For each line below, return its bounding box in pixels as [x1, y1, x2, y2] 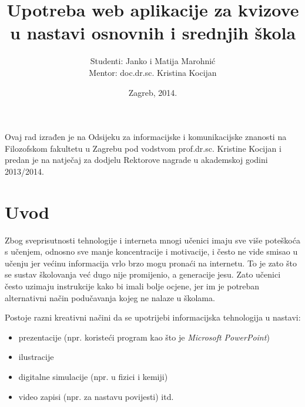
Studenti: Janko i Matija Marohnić [90, 55, 216, 67]
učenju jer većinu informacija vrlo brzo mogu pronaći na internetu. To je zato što [5, 256, 297, 269]
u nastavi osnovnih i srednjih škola [9, 21, 296, 45]
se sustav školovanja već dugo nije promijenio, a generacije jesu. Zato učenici [5, 268, 281, 281]
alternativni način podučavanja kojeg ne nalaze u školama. [5, 291, 215, 303]
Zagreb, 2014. [128, 86, 177, 98]
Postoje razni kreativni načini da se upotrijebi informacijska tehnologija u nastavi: [5, 311, 301, 323]
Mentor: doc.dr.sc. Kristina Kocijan [89, 66, 217, 78]
